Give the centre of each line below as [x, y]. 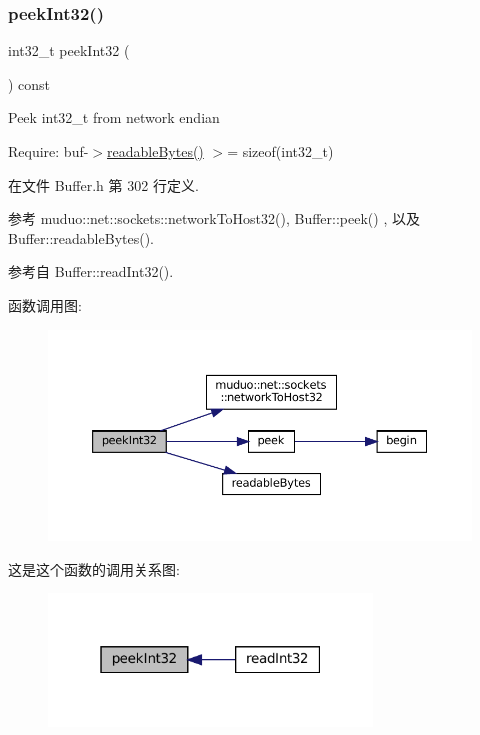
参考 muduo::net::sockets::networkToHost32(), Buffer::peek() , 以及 [214, 218]
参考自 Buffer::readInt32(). [91, 271]
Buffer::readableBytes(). [81, 237]
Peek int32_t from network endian [114, 117]
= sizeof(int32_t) [280, 151]
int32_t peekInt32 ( [69, 50]
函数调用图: [45, 304]
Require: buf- [48, 151]
